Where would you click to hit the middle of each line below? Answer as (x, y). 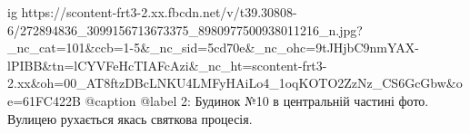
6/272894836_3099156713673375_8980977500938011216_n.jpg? (185, 29)
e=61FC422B (44, 100)
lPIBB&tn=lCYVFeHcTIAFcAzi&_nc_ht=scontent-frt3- (167, 65)
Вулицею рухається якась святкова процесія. (130, 118)
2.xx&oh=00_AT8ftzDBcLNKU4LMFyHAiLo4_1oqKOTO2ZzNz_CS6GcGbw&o (235, 83)
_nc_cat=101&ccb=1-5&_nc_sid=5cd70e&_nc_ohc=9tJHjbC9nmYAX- (213, 48)
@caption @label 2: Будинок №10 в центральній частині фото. (257, 100)
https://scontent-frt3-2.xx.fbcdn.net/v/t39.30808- (159, 12)
